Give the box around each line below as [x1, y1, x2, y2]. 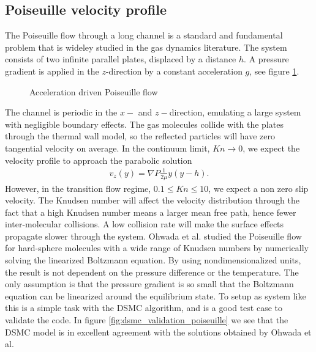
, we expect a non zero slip [208, 182, 309, 194]
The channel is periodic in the [5, 106, 118, 119]
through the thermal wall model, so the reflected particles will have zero [5, 130, 275, 142]
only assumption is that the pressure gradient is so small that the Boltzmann [5, 277, 294, 290]
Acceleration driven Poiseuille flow [29, 85, 158, 98]
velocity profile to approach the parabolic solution [5, 153, 192, 166]
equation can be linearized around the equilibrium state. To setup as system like [5, 289, 306, 302]
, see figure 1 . [249, 64, 299, 77]
